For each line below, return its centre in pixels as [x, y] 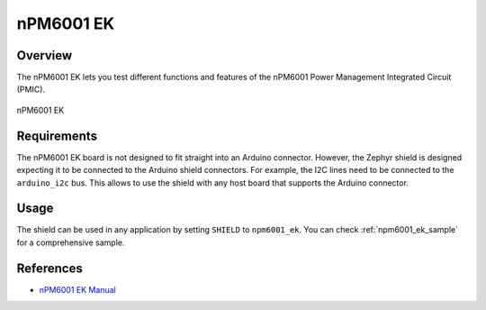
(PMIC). [31, 89]
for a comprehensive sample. [71, 242]
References [49, 268]
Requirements [57, 136]
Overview [45, 55]
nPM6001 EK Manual [77, 289]
